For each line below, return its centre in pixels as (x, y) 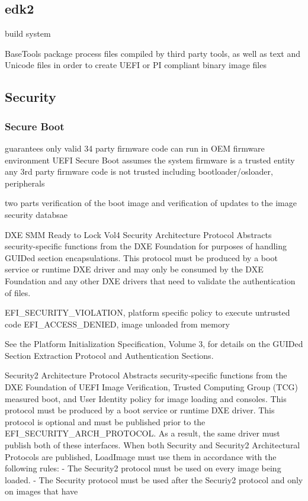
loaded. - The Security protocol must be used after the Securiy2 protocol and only (154, 479)
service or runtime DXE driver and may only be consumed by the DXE (134, 269)
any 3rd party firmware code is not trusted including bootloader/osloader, (139, 171)
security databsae (36, 214)
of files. (18, 292)
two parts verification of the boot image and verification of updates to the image (151, 203)
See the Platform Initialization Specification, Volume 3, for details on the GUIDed (154, 344)
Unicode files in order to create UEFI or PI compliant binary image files (136, 65)
